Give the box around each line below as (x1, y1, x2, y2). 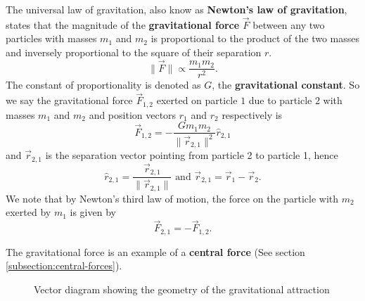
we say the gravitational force (6, 93, 133, 108)
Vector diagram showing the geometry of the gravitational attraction (34, 281, 330, 296)
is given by (70, 205, 116, 219)
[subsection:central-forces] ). (6, 258, 122, 273)
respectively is (222, 107, 283, 122)
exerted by (6, 205, 51, 219)
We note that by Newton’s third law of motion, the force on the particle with (6, 191, 339, 205)
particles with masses (6, 31, 97, 46)
